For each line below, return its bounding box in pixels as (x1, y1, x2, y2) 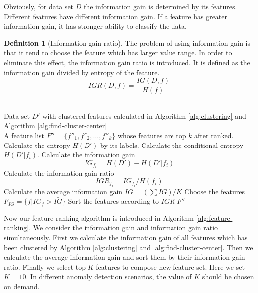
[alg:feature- (196, 212, 233, 223)
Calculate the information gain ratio (4, 167, 114, 178)
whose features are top (117, 130, 186, 140)
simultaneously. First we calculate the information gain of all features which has (4, 232, 248, 242)
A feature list (4, 130, 45, 140)
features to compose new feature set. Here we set (96, 261, 245, 272)
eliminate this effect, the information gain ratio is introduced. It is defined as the (4, 57, 250, 67)
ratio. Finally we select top (4, 261, 86, 272)
